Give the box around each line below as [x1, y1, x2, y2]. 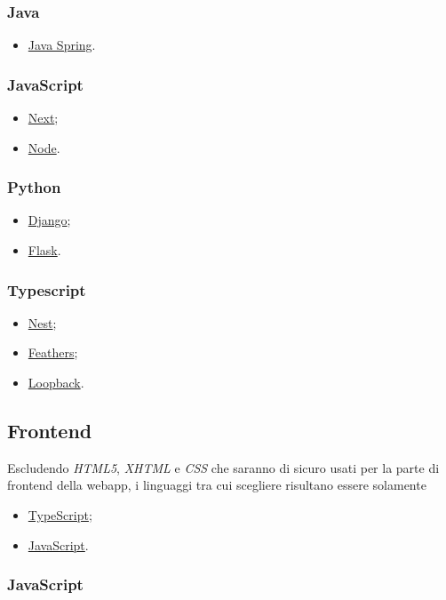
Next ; [28, 108, 59, 127]
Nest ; [28, 313, 57, 332]
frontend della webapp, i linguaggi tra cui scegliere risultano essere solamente [7, 476, 426, 494]
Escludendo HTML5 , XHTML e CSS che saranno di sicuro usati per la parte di [7, 458, 440, 476]
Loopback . [28, 373, 84, 392]
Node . [28, 138, 60, 156]
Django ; [28, 211, 71, 229]
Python [7, 176, 61, 198]
